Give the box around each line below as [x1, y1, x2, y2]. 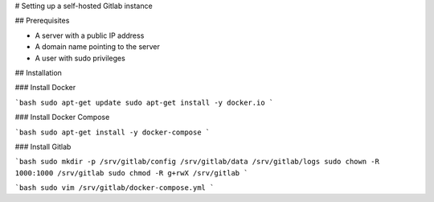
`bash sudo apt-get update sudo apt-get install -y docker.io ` [14, 97, 274, 107]
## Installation [14, 68, 62, 77]
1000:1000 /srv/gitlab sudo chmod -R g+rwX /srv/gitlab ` [14, 168, 248, 177]
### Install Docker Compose [14, 113, 110, 122]
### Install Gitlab [14, 142, 72, 151]
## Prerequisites [14, 16, 70, 26]
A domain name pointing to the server [35, 42, 160, 52]
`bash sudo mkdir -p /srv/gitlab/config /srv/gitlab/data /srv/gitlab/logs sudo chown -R [14, 157, 379, 167]
